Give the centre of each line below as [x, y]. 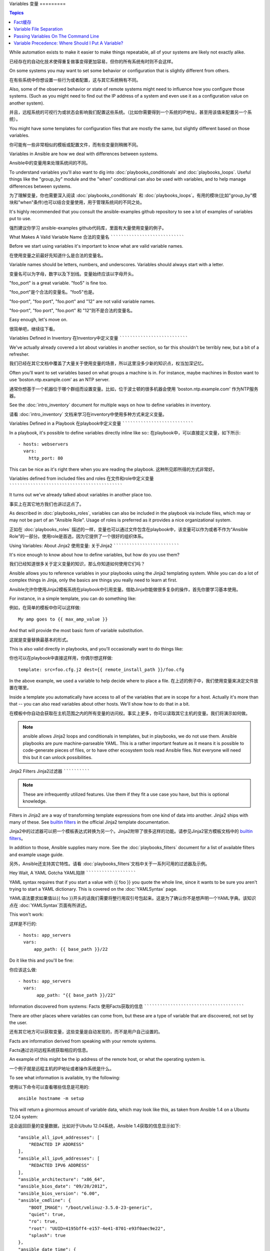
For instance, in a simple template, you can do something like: [73, 598]
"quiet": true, [47, 1214]
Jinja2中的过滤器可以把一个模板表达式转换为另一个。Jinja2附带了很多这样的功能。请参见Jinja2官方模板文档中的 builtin [131, 831]
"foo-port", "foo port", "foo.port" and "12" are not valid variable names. [82, 301]
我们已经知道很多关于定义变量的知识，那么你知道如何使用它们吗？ [77, 564]
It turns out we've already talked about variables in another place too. [81, 495]
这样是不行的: [23, 924]
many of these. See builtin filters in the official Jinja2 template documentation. [89, 822]
